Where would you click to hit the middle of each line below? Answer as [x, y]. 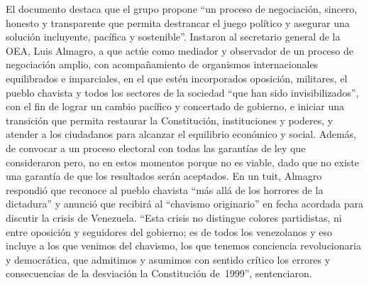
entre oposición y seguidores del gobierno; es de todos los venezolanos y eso [169, 231]
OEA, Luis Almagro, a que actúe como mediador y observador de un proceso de [180, 50]
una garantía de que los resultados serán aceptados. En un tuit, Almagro [164, 176]
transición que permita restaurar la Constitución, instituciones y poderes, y [170, 120]
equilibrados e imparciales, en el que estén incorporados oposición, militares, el [177, 78]
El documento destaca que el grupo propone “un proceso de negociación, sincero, [182, 9]
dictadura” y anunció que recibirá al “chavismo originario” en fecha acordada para [184, 204]
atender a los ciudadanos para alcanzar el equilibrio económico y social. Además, [181, 134]
